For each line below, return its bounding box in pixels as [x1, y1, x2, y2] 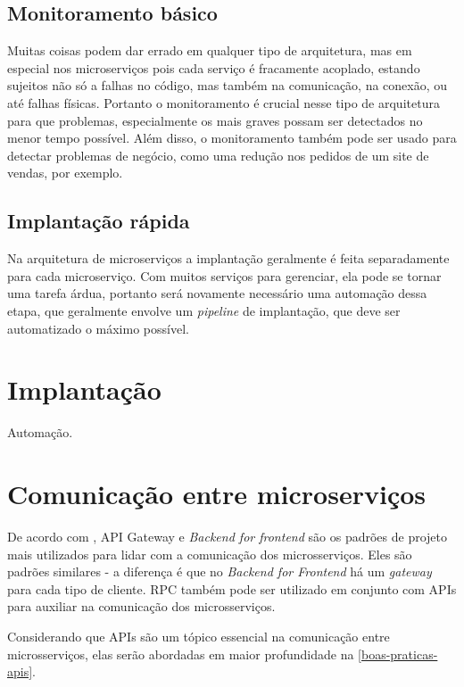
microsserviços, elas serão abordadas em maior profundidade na [7, 644, 354, 663]
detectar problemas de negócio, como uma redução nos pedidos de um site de [7, 145, 429, 164]
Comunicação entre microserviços [7, 476, 427, 512]
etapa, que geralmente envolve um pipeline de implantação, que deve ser [7, 301, 401, 319]
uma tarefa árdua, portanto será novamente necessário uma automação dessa [7, 284, 427, 302]
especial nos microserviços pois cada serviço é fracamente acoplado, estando [7, 58, 420, 77]
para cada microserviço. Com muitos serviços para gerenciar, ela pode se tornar [7, 266, 442, 285]
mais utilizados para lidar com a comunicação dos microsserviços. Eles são [7, 544, 412, 563]
